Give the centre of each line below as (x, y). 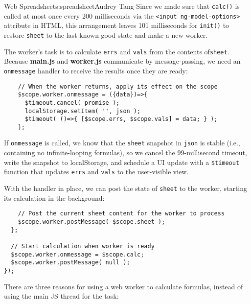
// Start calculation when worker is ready (83, 246)
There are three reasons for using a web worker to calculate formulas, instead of (124, 286)
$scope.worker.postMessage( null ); (70, 263)
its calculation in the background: (54, 198)
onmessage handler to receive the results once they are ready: (96, 70)
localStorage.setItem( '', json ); (83, 111)
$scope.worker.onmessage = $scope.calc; (78, 254)
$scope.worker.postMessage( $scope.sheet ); (91, 222)
